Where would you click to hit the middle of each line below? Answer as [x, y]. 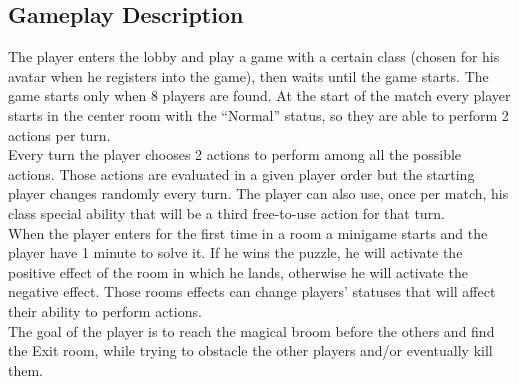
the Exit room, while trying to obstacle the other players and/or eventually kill [250, 350]
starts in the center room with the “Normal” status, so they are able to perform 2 [258, 114]
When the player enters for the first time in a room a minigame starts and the [248, 232]
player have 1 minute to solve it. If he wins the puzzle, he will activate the [235, 252]
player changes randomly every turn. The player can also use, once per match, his [258, 193]
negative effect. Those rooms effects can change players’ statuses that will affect [252, 291]
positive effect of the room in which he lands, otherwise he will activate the [238, 271]
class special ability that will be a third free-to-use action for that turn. [226, 212]
